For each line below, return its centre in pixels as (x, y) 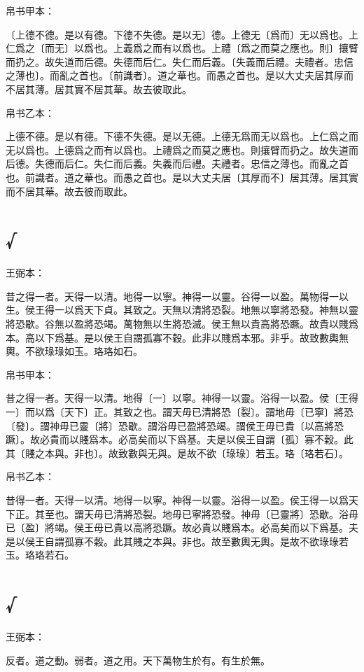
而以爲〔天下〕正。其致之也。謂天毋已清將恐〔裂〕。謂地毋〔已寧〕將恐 (189, 412)
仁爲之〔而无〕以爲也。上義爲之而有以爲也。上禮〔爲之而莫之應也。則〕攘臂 (182, 48)
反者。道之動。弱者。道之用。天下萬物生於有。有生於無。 (138, 660)
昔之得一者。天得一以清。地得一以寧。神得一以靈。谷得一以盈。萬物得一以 (177, 296)
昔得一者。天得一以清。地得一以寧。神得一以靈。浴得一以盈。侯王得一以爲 (177, 499)
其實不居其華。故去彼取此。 (128, 89)
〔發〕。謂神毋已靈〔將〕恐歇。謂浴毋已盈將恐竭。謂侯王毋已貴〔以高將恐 (175, 425)
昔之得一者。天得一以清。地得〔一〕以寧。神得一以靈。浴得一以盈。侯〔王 (177, 398)
